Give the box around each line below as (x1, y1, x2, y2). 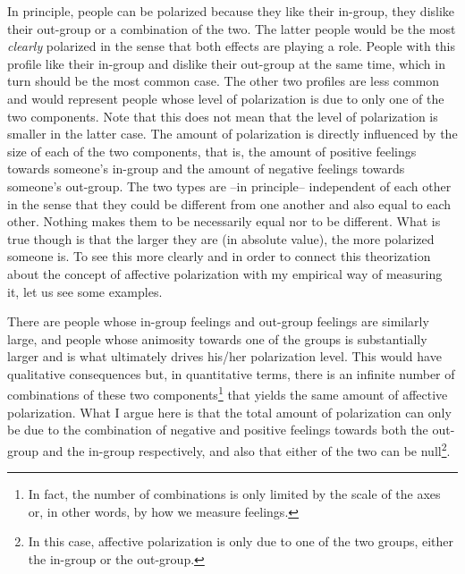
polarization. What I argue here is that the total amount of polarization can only (7, 402, 452, 421)
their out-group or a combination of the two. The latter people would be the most (7, 19, 456, 38)
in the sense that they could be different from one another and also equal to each (7, 194, 452, 213)
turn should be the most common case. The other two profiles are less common (7, 72, 440, 90)
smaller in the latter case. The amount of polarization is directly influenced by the (7, 124, 458, 143)
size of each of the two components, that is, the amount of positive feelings (7, 141, 417, 160)
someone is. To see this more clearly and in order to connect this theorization (7, 247, 431, 266)
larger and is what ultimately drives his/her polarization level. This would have (7, 347, 442, 366)
